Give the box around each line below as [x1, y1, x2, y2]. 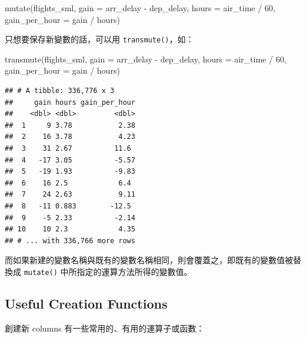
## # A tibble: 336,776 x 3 [5, 87, 115, 95]
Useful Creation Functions [5, 294, 168, 312]
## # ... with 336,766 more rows [5, 236, 135, 245]
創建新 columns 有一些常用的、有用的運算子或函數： [5, 322, 205, 334]
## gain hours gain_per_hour [5, 98, 135, 107]
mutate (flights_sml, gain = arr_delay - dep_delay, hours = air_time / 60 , [5, 2, 275, 14]
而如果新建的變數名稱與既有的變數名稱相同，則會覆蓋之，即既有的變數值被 [5, 254, 293, 266]
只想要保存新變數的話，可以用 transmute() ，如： [5, 33, 194, 45]
